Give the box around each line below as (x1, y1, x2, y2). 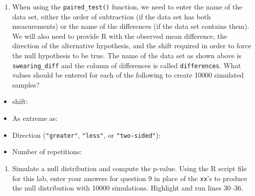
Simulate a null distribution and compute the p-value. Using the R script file (12, 163, 247, 173)
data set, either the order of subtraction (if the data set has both (12, 11, 211, 21)
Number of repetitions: (12, 146, 82, 157)
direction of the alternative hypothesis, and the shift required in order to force (12, 40, 252, 51)
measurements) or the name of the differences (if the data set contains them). (12, 21, 250, 31)
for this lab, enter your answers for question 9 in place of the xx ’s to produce (12, 173, 248, 183)
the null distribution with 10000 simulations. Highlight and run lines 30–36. (12, 183, 244, 193)
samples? (12, 79, 39, 90)
